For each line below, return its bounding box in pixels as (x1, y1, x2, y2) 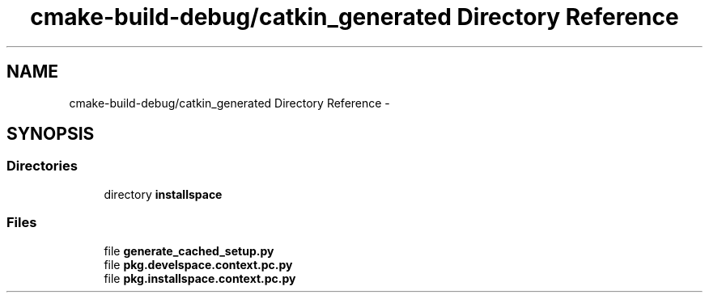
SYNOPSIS (6, 124, 95, 145)
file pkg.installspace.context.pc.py (104, 271, 296, 285)
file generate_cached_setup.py (104, 243, 274, 258)
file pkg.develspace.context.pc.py (104, 257, 293, 272)
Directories (6, 158, 78, 175)
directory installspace (104, 187, 223, 201)
